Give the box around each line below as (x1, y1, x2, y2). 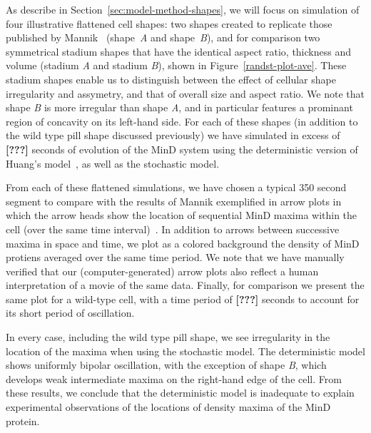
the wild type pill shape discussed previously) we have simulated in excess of (6, 128, 340, 143)
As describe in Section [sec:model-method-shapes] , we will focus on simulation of (6, 2, 360, 16)
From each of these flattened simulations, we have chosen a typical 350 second (6, 180, 347, 195)
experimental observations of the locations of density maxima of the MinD (6, 399, 331, 414)
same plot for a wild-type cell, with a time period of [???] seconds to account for (6, 291, 360, 306)
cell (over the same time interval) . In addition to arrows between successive (6, 221, 340, 236)
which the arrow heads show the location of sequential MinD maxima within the (6, 208, 357, 223)
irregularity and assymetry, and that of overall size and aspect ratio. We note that (6, 86, 365, 101)
